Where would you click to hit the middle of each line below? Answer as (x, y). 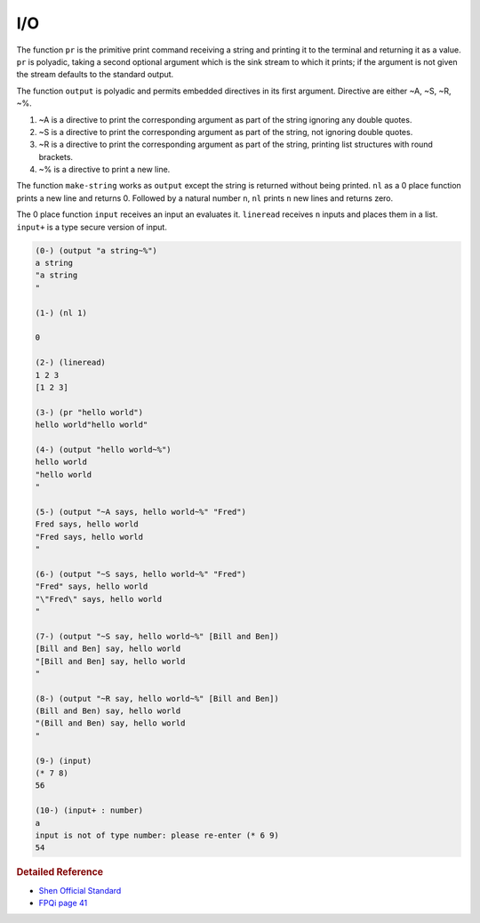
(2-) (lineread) (71, 363)
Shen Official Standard (80, 890)
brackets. (56, 157)
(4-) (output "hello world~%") (104, 449)
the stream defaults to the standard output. (95, 75)
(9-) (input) (64, 761)
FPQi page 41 (63, 903)
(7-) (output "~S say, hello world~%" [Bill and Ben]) (157, 636)
